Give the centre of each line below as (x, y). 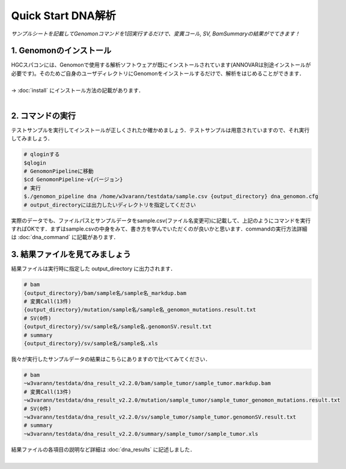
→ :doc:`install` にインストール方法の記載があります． (77, 90)
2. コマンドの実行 (44, 116)
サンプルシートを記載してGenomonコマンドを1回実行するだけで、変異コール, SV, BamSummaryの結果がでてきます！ (156, 34)
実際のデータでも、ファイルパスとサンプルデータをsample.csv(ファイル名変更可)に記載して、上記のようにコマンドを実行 (161, 220)
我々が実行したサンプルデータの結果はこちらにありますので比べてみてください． (111, 359)
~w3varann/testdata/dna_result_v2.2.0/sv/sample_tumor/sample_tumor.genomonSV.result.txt (160, 417)
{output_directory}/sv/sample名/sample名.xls (91, 343)
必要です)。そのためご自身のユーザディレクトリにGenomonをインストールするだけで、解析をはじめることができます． (158, 73)
